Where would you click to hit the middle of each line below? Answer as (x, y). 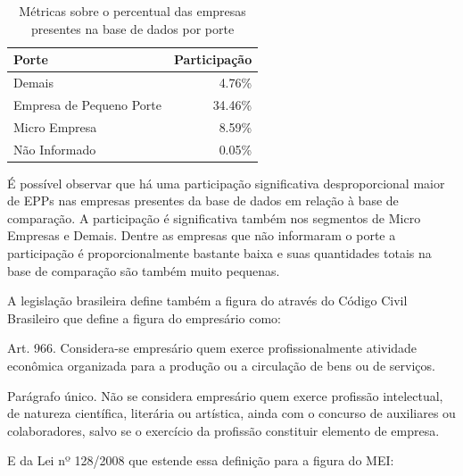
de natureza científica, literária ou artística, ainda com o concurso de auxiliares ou (231, 413)
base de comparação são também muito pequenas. (144, 270)
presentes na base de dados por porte (133, 28)
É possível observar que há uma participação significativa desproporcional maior (226, 183)
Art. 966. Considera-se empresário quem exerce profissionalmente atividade (212, 348)
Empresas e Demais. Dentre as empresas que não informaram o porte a (202, 235)
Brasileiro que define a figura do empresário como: (144, 317)
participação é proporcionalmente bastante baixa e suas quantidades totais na (219, 253)
